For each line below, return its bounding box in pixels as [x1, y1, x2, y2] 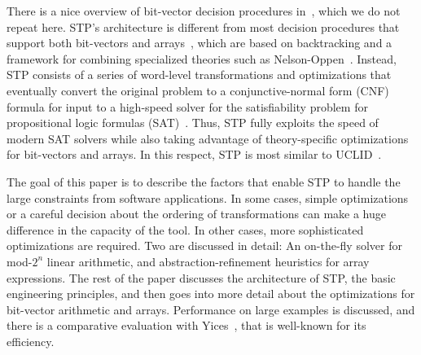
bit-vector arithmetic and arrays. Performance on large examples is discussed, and [7, 300, 415, 318]
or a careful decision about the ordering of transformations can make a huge [7, 205, 386, 222]
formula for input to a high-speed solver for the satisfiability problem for [7, 98, 368, 115]
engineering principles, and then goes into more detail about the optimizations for [7, 285, 415, 302]
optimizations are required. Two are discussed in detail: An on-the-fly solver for [7, 237, 402, 254]
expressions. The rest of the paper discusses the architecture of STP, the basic [7, 269, 396, 286]
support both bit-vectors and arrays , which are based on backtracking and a [7, 34, 392, 51]
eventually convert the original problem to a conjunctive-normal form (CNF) [7, 81, 389, 99]
